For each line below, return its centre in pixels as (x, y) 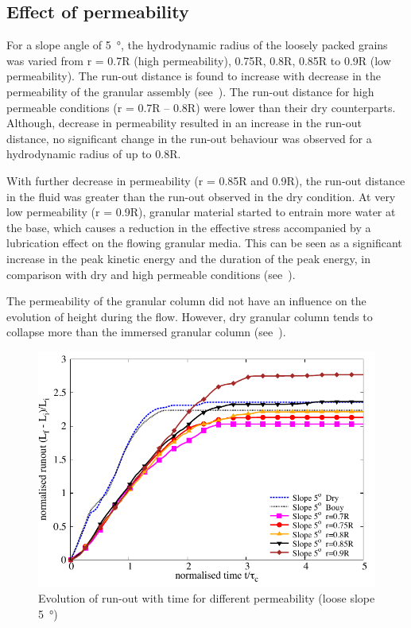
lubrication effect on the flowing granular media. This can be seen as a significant (204, 243)
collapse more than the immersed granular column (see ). (146, 332)
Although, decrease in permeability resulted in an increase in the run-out (184, 123)
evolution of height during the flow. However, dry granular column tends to (190, 316)
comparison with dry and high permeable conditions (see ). (151, 274)
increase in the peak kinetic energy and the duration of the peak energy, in (188, 258)
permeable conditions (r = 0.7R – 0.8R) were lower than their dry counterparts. (201, 107)
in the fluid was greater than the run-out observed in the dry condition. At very (201, 196)
